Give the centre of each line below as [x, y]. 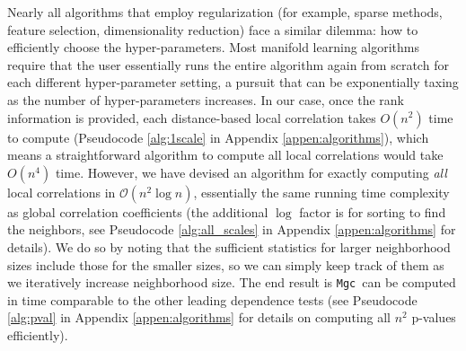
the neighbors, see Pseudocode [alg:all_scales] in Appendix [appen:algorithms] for [232, 229]
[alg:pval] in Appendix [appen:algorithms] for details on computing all [199, 317]
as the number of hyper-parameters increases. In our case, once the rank [206, 99]
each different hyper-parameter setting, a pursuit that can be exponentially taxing [233, 82]
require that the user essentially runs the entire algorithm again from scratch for [228, 64]
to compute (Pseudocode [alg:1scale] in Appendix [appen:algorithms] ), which [218, 137]
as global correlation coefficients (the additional [138, 211]
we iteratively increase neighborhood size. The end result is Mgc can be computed [232, 282]
